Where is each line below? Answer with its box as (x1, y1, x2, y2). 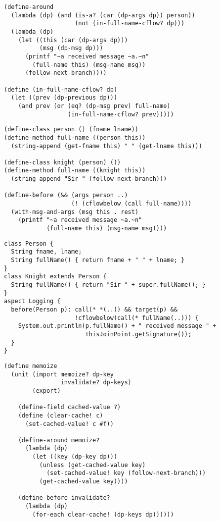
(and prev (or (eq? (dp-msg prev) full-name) (18, 102, 171, 109)
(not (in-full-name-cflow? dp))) (75, 20, 185, 27)
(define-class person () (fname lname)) (4, 126, 139, 133)
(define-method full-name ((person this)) (4, 134, 146, 141)
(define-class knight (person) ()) (4, 158, 121, 166)
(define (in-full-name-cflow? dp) (4, 86, 118, 93)
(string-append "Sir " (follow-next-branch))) (11, 175, 167, 183)
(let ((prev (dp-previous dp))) (11, 94, 118, 102)
